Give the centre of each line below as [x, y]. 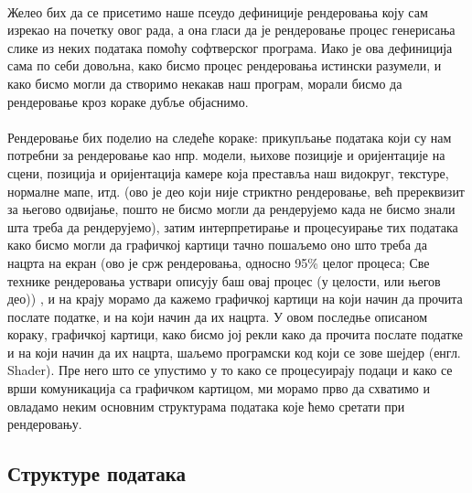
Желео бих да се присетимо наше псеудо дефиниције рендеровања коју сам [218, 11]
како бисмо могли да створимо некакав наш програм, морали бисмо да [205, 83]
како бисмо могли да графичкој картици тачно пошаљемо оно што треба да [217, 245]
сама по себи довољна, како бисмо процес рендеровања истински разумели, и [225, 65]
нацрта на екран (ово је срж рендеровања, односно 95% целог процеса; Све [219, 262]
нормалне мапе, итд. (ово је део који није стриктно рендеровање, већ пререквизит [236, 191]
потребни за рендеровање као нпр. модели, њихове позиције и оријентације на [226, 155]
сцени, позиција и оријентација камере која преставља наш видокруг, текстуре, [228, 172]
